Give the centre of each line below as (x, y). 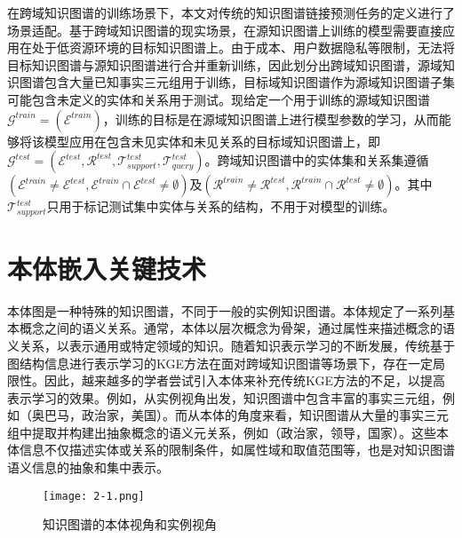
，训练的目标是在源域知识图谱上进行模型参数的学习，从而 (271, 119)
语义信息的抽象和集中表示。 (88, 467)
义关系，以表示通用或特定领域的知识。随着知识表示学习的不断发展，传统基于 (231, 345)
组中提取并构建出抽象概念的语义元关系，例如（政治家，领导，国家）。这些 (222, 432)
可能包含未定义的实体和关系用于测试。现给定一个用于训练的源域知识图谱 (219, 99)
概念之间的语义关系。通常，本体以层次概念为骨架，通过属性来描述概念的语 (237, 328)
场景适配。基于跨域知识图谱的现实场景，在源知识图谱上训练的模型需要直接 (225, 30)
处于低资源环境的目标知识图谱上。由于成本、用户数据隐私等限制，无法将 (243, 47)
